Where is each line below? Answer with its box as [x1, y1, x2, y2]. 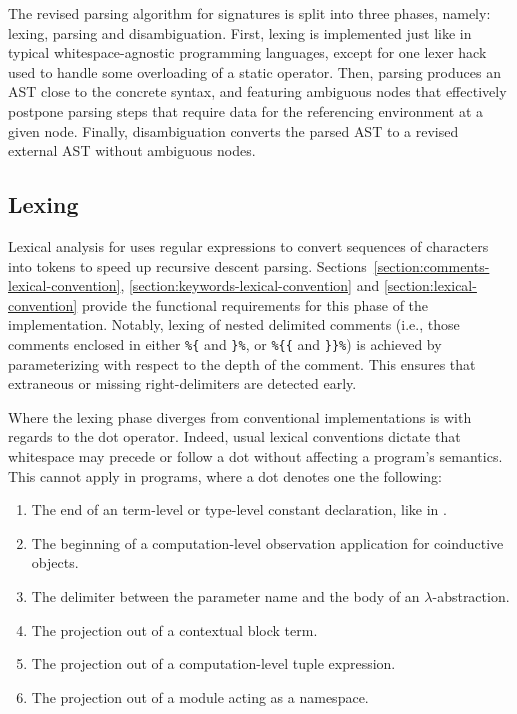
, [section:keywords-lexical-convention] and [120, 275, 380, 296]
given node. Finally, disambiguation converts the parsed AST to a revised [8, 120, 459, 141]
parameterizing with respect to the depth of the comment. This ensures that [8, 353, 476, 374]
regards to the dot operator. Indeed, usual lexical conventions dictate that [8, 426, 461, 447]
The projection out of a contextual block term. [31, 619, 318, 640]
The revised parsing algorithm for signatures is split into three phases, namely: [8, 3, 491, 23]
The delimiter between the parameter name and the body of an [31, 585, 420, 606]
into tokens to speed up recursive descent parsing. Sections [8, 255, 367, 276]
